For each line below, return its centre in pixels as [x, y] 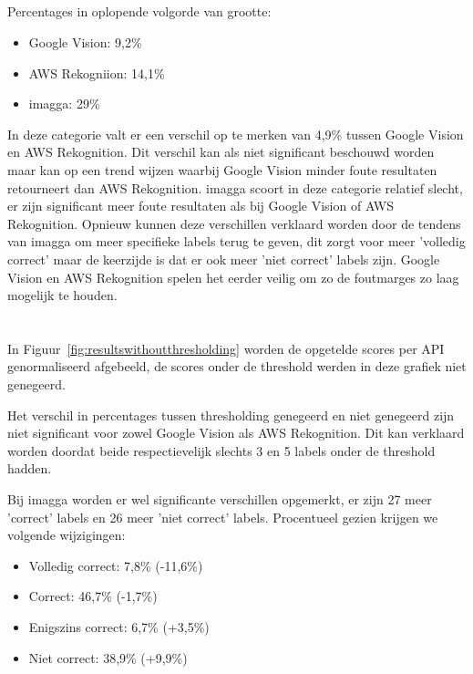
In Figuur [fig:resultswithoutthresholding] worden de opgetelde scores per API [226, 348]
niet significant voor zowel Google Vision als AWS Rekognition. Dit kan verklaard [236, 433]
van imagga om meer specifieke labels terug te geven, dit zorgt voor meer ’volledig [236, 241]
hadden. [30, 468]
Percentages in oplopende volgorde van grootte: [139, 11]
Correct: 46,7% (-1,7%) [93, 596]
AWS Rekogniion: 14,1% [97, 73]
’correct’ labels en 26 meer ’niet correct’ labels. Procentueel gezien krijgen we [223, 517]
